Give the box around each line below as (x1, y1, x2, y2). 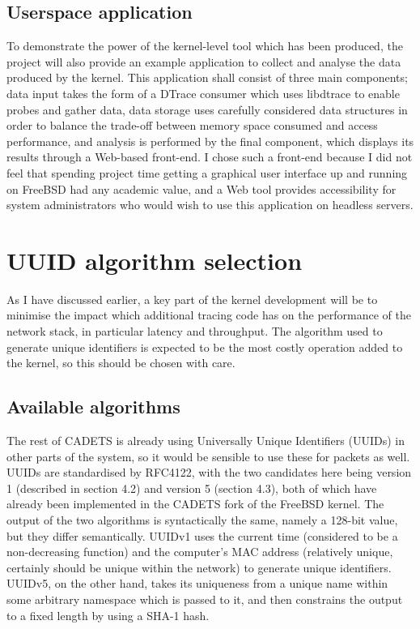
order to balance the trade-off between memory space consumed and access (6, 117, 378, 134)
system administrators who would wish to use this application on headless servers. (6, 196, 414, 213)
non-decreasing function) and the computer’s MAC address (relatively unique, (6, 543, 393, 560)
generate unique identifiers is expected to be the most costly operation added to (6, 338, 403, 355)
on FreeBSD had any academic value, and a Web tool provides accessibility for (6, 180, 397, 197)
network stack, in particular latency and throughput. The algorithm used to (6, 323, 383, 340)
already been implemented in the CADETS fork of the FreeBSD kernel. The (6, 495, 384, 512)
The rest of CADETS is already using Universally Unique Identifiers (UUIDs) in (6, 432, 405, 449)
